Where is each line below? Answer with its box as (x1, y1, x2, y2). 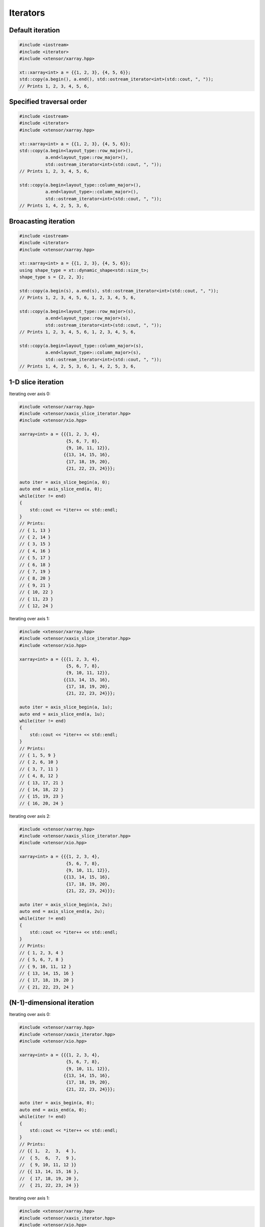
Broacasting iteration (9, 217, 75, 225)
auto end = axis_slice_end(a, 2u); (19, 908, 105, 914)
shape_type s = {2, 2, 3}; (19, 274, 84, 280)
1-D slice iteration (9, 378, 64, 386)
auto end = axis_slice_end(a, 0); (19, 486, 103, 492)
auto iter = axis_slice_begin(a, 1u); (19, 704, 113, 710)
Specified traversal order (9, 97, 87, 106)
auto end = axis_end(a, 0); (19, 1107, 87, 1113)
